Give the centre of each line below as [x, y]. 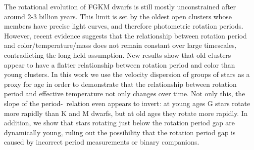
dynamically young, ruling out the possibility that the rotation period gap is [120, 132]
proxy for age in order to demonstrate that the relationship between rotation [120, 84]
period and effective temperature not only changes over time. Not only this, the [125, 94]
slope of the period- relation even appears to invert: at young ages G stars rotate [127, 103]
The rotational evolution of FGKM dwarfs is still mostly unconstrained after [120, 6]
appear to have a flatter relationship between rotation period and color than [120, 64]
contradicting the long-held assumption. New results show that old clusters [118, 55]
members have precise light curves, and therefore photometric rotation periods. [124, 26]
